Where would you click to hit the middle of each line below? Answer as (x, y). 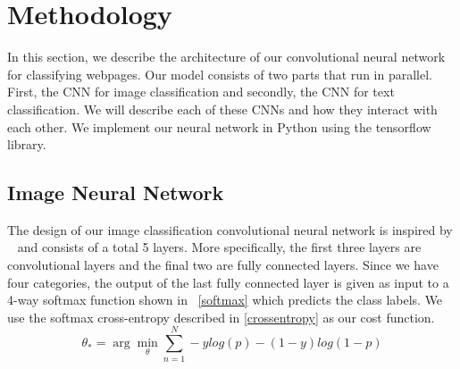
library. (27, 144)
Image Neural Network (116, 193)
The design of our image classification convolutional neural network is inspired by (230, 229)
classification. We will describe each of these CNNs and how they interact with (222, 109)
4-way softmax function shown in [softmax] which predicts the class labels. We (225, 300)
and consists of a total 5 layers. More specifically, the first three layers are (219, 247)
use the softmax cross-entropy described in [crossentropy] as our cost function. (221, 317)
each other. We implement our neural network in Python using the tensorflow (219, 126)
